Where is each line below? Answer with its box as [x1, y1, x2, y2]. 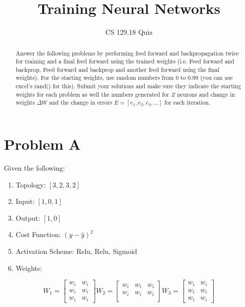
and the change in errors [49, 98, 112, 107]
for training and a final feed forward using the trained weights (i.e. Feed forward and [15, 57, 235, 65]
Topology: [15, 179, 46, 189]
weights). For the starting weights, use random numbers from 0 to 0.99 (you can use [15, 73, 233, 82]
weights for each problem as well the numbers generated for [15, 90, 169, 98]
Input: [15, 196, 35, 206]
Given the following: [4, 163, 65, 173]
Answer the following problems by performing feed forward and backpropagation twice [15, 49, 239, 57]
